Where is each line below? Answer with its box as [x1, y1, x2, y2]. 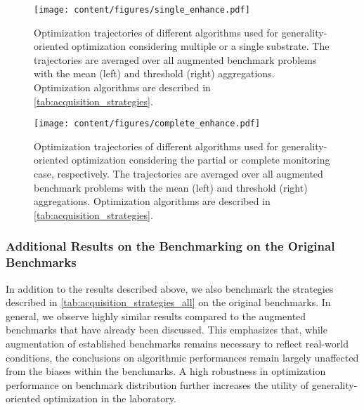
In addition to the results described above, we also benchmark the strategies [6, 281, 334, 296]
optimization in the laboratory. [44, 391, 176, 406]
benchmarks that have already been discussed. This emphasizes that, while [6, 322, 327, 337]
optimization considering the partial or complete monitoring [72, 152, 330, 167]
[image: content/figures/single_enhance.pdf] [34, 5, 250, 15]
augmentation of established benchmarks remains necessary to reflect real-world [6, 336, 349, 350]
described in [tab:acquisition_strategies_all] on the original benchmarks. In [6, 295, 331, 310]
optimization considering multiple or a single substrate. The [72, 39, 330, 53]
